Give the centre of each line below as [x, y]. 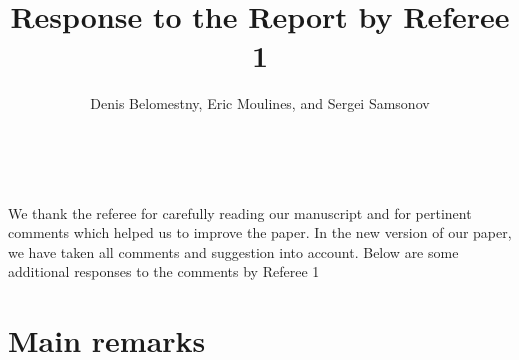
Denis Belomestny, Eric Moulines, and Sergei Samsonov [260, 103]
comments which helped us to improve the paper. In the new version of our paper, [260, 232]
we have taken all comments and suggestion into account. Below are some [233, 251]
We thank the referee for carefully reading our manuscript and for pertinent [240, 212]
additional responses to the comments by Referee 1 [164, 271]
